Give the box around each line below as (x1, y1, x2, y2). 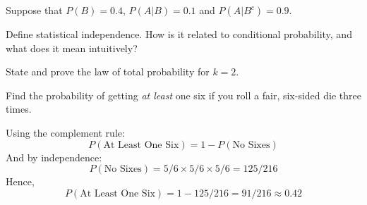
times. (6, 101, 32, 116)
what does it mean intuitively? (6, 40, 138, 55)
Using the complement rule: (6, 125, 125, 139)
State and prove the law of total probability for (6, 64, 210, 79)
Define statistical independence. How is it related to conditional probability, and (6, 27, 352, 41)
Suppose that (6, 3, 63, 17)
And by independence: (6, 149, 102, 164)
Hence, (6, 174, 35, 189)
